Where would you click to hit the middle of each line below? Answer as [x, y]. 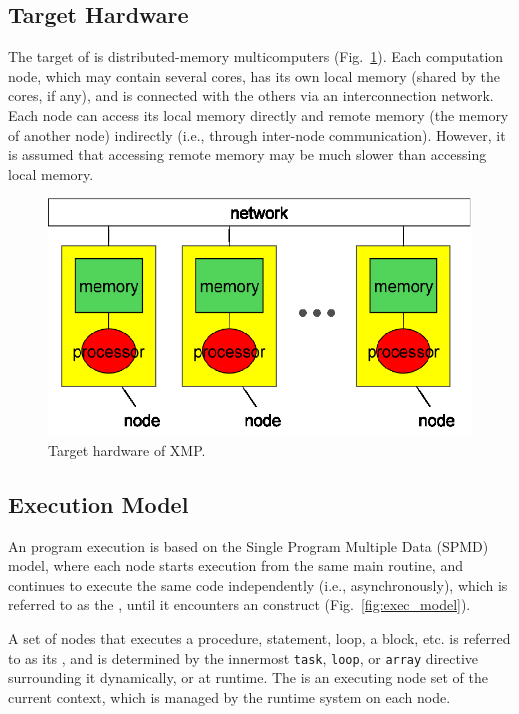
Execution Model [98, 503]
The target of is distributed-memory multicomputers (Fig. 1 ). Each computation [256, 56]
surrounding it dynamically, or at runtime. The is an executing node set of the [248, 677]
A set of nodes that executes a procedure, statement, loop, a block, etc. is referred [259, 637]
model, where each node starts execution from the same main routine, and [235, 565]
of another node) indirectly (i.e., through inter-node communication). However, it [257, 134]
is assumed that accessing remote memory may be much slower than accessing [247, 154]
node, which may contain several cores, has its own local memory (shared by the [254, 75]
